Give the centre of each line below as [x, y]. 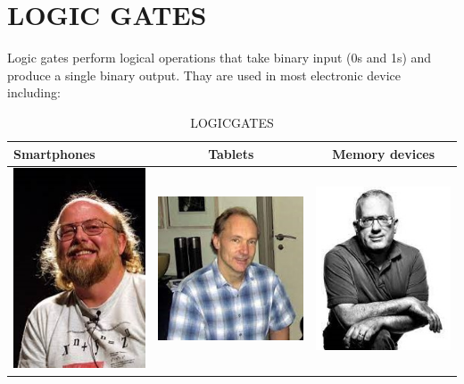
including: [34, 92]
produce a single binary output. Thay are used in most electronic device [204, 75]
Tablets [231, 153]
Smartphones [54, 153]
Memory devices [384, 153]
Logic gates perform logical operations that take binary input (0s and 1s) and [220, 58]
